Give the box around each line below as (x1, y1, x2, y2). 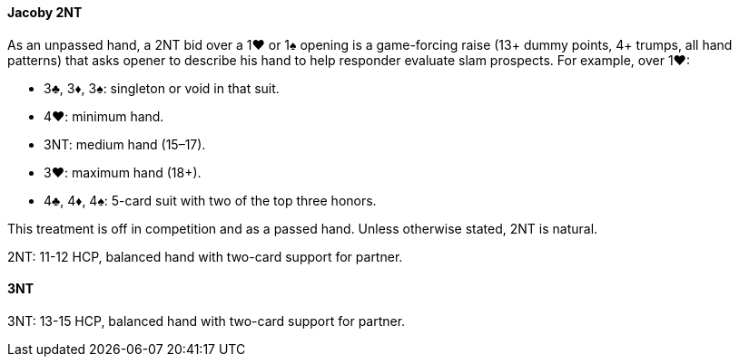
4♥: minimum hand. (44, 108, 164, 124)
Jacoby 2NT (7, 5, 83, 20)
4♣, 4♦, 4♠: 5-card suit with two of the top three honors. (44, 192, 377, 208)
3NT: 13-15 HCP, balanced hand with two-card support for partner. (7, 312, 406, 329)
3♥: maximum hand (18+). (44, 164, 202, 180)
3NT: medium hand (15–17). (44, 136, 206, 152)
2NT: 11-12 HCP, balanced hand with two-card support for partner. (7, 248, 403, 264)
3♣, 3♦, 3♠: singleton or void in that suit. (44, 80, 280, 96)
